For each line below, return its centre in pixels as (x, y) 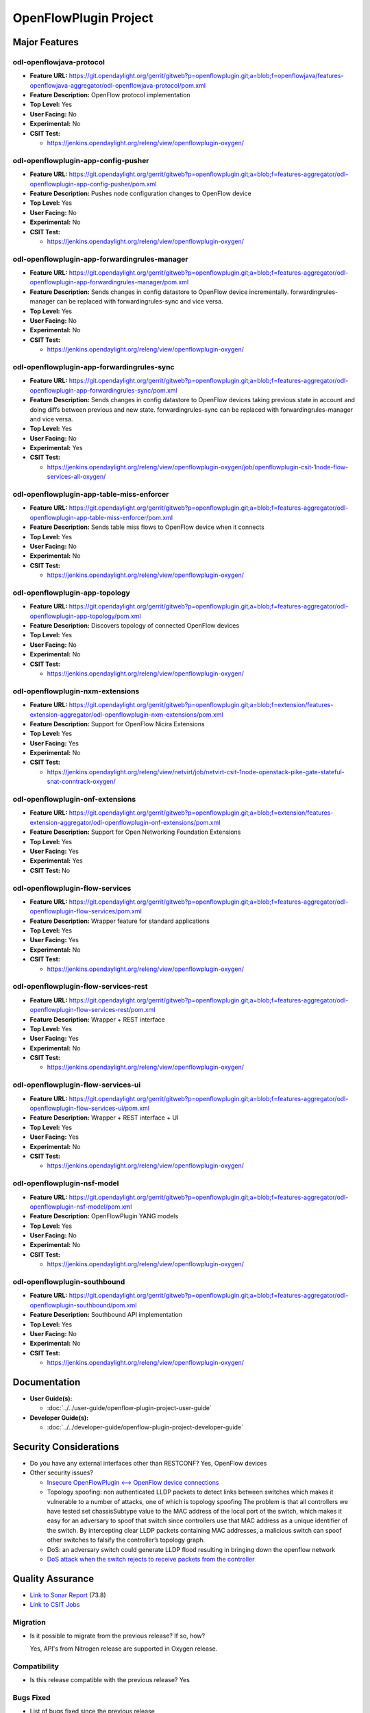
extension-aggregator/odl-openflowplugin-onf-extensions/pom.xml (125, 822)
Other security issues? (62, 1472)
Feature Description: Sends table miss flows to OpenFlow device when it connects (147, 527)
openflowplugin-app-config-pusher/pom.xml (93, 184)
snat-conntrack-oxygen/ (81, 782)
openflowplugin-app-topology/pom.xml (85, 616)
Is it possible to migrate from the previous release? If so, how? (118, 1636)
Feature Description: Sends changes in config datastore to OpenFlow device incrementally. (159, 292)
